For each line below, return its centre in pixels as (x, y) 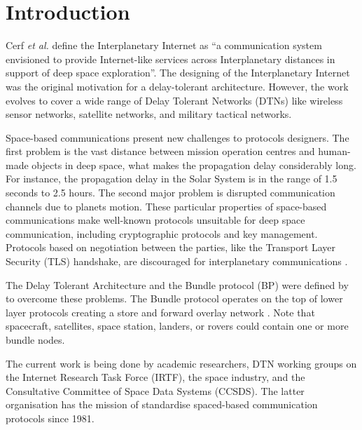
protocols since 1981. (50, 418)
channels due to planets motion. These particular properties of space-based (166, 206)
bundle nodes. (35, 340)
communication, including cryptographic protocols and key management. (162, 233)
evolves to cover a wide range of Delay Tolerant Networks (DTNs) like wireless (174, 100)
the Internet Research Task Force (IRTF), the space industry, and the (155, 377)
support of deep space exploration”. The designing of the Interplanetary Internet (178, 73)
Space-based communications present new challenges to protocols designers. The (177, 137)
